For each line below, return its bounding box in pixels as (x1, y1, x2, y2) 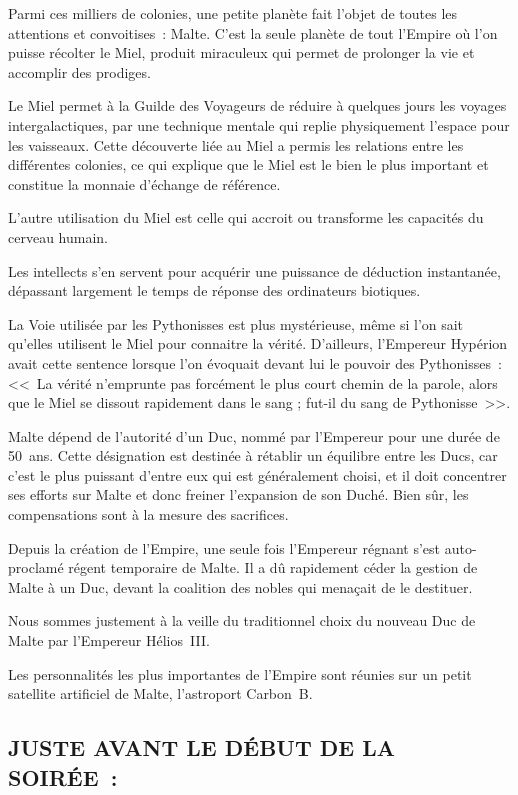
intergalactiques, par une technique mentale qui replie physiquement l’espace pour (8, 114, 510, 135)
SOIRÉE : (8, 761, 118, 792)
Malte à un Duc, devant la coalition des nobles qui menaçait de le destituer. (8, 576, 473, 597)
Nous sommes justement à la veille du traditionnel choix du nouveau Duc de (8, 610, 476, 631)
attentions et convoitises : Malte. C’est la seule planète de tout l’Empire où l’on (8, 22, 498, 43)
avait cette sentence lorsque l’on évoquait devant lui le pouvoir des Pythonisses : (8, 352, 502, 373)
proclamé (8, 557, 64, 578)
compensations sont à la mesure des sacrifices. (8, 504, 289, 525)
